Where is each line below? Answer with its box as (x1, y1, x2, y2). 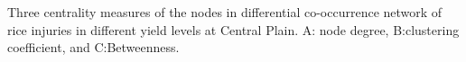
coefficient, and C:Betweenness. (7, 38, 180, 57)
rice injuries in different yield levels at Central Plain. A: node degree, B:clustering (7, 20, 460, 39)
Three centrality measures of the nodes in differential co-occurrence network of (7, 3, 443, 21)
